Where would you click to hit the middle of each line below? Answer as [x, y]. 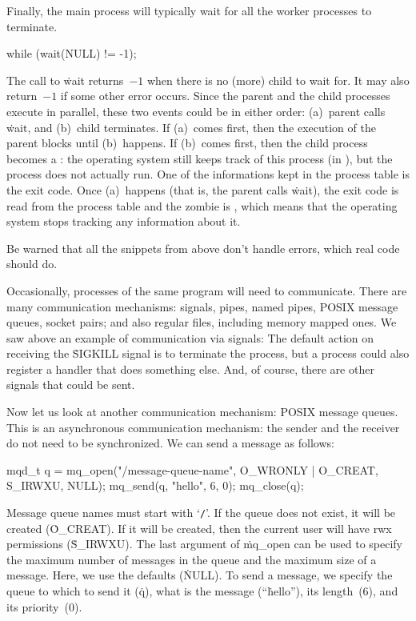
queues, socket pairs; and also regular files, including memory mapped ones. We [202, 322]
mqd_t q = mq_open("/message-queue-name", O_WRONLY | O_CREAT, [192, 469]
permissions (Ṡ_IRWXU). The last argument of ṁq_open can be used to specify [204, 544]
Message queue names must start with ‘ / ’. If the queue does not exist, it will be [201, 513]
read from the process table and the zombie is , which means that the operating [202, 205]
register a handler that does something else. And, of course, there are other [190, 369]
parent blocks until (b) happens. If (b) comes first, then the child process [187, 143]
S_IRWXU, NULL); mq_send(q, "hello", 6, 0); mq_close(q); [155, 485]
